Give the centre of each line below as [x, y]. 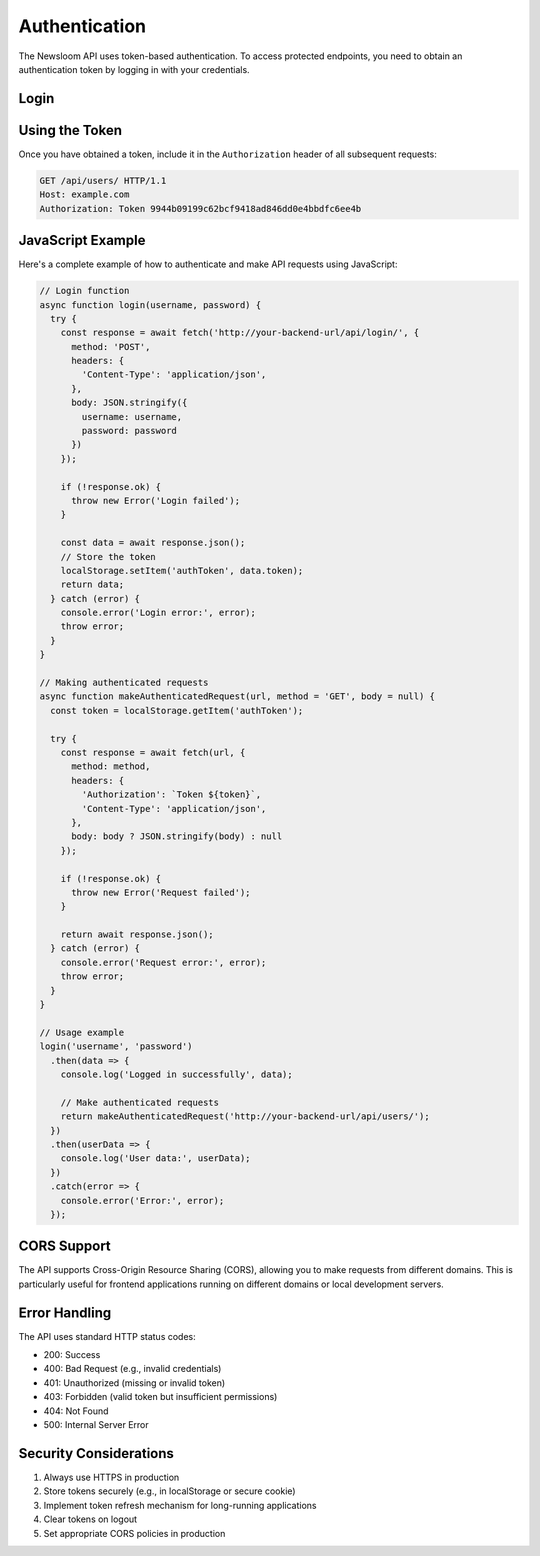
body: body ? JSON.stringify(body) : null [177, 836]
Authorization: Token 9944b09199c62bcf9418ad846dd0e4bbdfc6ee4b [200, 208]
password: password [129, 431]
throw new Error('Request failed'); [161, 892]
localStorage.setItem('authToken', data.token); [182, 570]
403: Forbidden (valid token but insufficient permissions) [160, 1397]
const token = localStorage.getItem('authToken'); [177, 710]
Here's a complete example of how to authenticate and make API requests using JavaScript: [208, 264]
